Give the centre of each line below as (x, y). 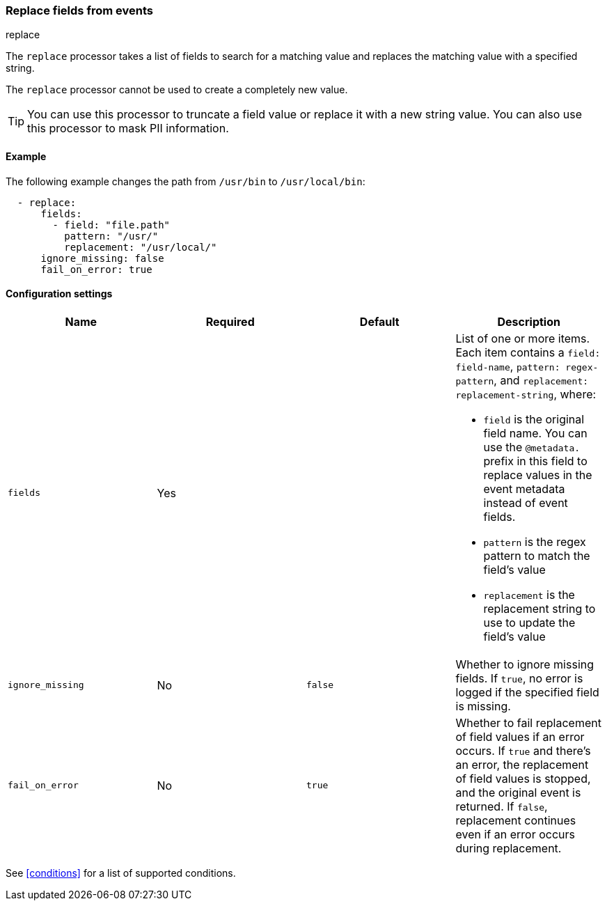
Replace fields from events (79, 10)
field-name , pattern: (508, 366)
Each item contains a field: (528, 352)
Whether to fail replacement (528, 723)
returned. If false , (502, 806)
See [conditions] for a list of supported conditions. (121, 873)
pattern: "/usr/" (111, 236)
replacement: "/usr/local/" (141, 247)
